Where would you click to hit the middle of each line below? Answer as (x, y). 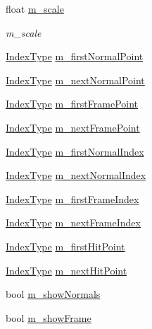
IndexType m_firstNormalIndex (75, 151)
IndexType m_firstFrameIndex (72, 198)
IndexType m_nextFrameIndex (73, 223)
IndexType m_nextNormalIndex (76, 175)
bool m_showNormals (53, 294)
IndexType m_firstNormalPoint (75, 56)
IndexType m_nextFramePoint (73, 127)
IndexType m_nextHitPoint (66, 270)
